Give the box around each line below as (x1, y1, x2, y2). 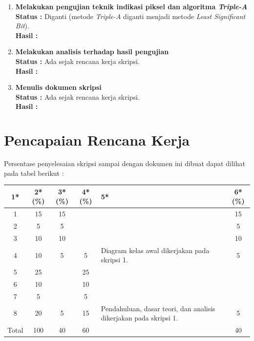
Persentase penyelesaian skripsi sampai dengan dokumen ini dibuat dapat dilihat (4, 158, 245, 169)
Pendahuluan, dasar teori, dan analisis (101, 303, 215, 313)
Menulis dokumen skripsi (15, 82, 102, 92)
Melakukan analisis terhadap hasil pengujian (15, 46, 169, 57)
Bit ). (15, 21, 29, 31)
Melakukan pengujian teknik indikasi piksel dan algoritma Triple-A (15, 1, 248, 11)
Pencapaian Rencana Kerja (4, 130, 190, 150)
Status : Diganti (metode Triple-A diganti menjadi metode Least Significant (15, 11, 246, 21)
